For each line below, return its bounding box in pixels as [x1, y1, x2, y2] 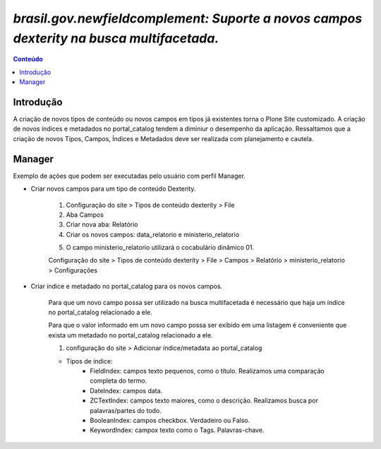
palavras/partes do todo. [90, 406, 162, 414]
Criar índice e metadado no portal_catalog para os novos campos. [30, 282, 223, 291]
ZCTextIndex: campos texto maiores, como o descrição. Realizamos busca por [90, 396, 319, 405]
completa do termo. [90, 376, 147, 385]
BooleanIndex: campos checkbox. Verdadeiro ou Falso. [90, 416, 250, 424]
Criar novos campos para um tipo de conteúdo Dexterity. [30, 184, 196, 193]
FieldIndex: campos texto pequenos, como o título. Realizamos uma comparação [90, 366, 325, 375]
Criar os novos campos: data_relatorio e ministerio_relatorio [66, 230, 240, 239]
